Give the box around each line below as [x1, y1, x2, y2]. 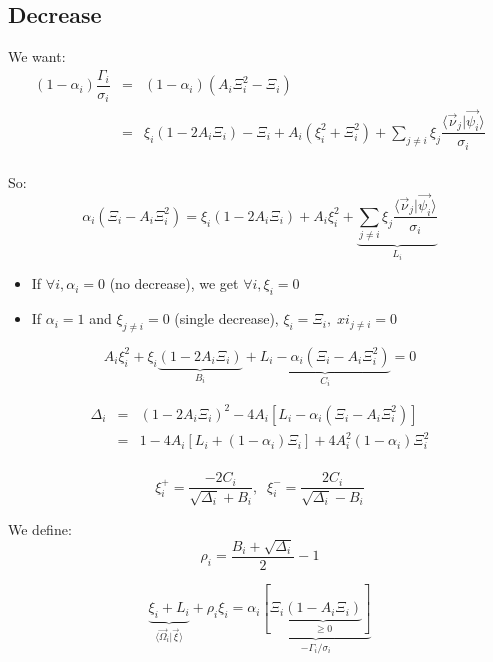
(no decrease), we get [109, 273, 239, 294]
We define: [8, 518, 72, 539]
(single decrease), [174, 308, 279, 329]
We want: [8, 46, 66, 67]
